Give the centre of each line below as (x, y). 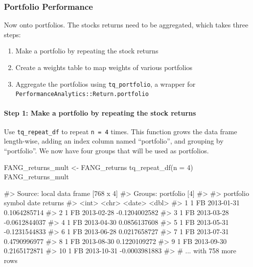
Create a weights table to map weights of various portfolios (104, 67)
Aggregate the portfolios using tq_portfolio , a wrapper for (105, 84)
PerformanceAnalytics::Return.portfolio (82, 94)
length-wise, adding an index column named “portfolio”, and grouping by (114, 141)
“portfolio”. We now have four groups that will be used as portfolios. (106, 150)
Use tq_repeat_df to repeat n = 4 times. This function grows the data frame (121, 131)
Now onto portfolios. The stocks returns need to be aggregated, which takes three (126, 25)
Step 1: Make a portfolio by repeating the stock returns (100, 112)
